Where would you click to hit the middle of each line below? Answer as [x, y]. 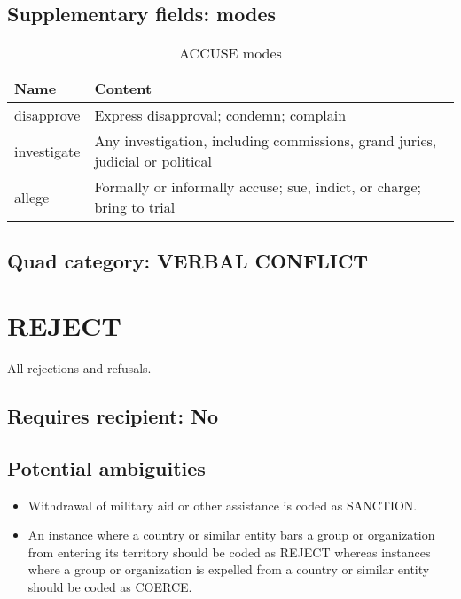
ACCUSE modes [230, 53]
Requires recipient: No [113, 416]
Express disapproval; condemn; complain [220, 115]
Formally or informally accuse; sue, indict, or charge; [258, 187]
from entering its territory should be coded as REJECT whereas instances [229, 552]
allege [32, 197]
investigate [47, 151]
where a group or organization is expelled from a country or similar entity [229, 569]
